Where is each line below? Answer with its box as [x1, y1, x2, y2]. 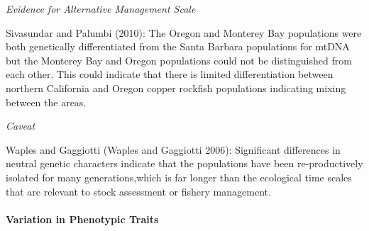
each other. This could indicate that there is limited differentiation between [6, 67, 334, 81]
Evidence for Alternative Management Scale [6, 1, 196, 16]
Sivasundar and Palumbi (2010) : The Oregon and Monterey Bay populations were [6, 25, 362, 40]
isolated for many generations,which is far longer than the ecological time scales [6, 169, 352, 184]
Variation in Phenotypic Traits [6, 211, 159, 226]
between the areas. [6, 94, 87, 109]
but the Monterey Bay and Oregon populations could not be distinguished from [6, 52, 352, 67]
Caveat [6, 118, 35, 133]
